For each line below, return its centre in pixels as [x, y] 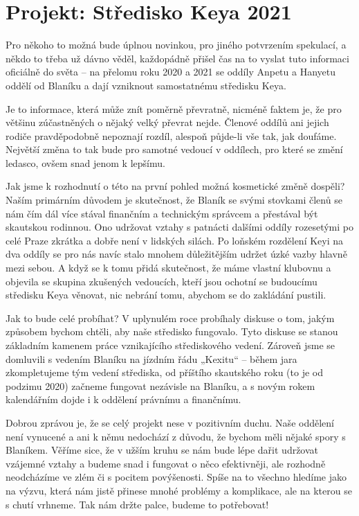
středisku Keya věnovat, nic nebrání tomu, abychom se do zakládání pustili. [166, 295]
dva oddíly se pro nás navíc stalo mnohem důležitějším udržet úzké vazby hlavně [176, 254]
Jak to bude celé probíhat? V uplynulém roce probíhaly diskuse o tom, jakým [170, 318]
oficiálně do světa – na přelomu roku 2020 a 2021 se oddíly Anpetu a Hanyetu [171, 72]
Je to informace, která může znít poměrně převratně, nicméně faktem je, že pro [174, 108]
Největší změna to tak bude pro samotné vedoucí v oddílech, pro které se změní [174, 149]
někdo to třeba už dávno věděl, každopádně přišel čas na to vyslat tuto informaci [177, 58]
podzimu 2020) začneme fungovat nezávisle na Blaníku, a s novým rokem [160, 385]
